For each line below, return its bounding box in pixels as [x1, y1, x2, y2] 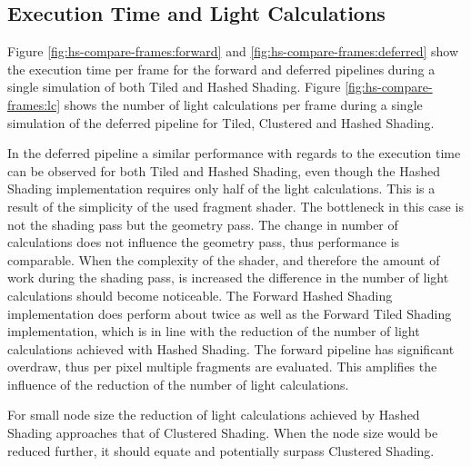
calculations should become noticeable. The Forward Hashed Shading [7, 285, 393, 304]
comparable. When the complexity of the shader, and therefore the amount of [7, 250, 440, 269]
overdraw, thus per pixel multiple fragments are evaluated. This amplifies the [7, 357, 437, 376]
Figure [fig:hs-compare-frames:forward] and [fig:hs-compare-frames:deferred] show [7, 42, 459, 61]
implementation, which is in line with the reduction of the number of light [7, 322, 420, 341]
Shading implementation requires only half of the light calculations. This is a [7, 179, 436, 198]
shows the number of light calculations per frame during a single [64, 94, 423, 114]
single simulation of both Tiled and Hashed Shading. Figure [7, 77, 341, 96]
